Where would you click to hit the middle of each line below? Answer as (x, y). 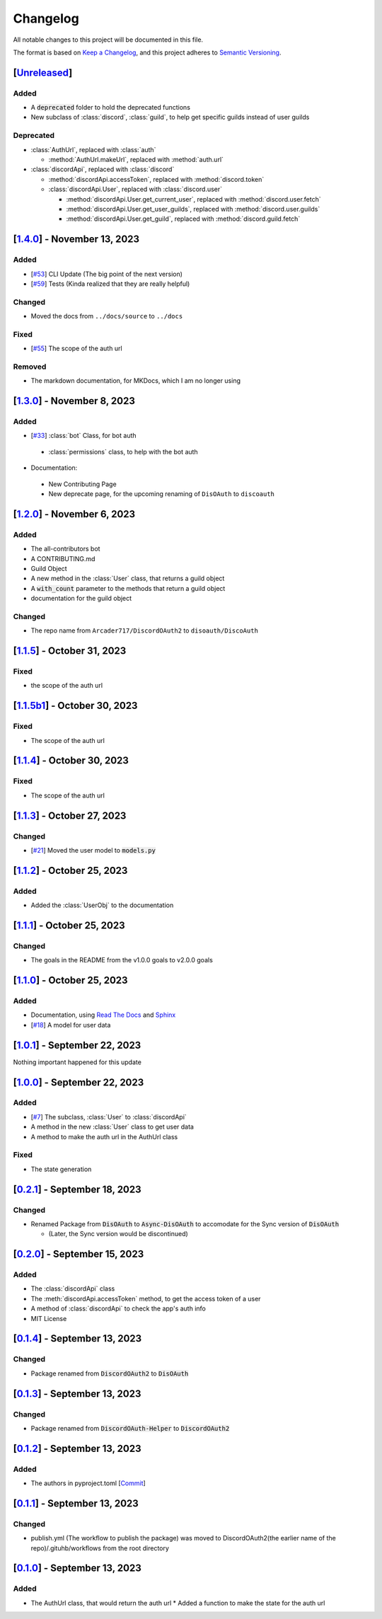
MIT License (49, 1318)
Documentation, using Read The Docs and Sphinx (103, 1015)
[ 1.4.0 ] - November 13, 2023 (76, 240)
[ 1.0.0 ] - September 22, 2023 (79, 1082)
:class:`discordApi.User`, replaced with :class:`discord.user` (135, 189)
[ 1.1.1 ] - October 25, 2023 (69, 925)
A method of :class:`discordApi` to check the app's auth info (118, 1308)
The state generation (61, 1169)
